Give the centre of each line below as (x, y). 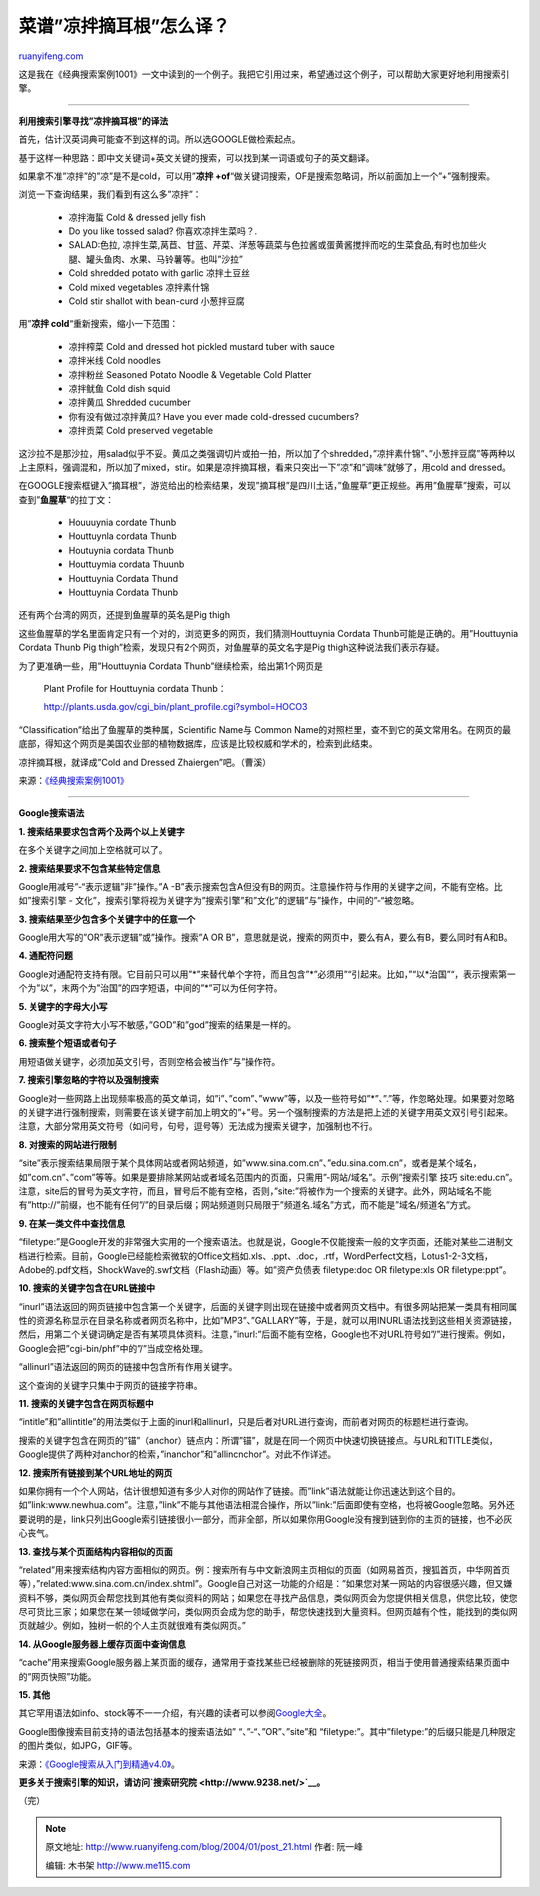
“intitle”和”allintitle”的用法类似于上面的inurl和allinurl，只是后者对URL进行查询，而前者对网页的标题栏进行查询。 (246, 1422)
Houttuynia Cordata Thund (123, 578)
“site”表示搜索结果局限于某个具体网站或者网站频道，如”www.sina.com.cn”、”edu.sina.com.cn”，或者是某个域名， (250, 1163)
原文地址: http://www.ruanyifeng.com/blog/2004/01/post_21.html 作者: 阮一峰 (204, 1847)
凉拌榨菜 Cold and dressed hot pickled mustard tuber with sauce (201, 346)
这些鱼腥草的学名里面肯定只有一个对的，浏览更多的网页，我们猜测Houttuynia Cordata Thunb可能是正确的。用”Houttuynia (268, 633)
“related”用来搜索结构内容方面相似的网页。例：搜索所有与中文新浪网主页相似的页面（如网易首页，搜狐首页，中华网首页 (264, 1569)
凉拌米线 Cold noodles (115, 361)
